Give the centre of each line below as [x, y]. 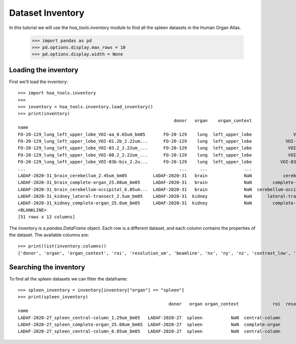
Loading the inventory [44, 70]
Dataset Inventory [47, 13]
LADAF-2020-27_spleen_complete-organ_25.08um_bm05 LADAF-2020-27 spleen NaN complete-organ [149, 325]
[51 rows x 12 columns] [47, 217]
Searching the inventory [47, 267]
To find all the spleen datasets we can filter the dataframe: [68, 279]
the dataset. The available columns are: [49, 235]
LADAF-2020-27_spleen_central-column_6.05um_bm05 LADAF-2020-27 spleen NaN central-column [149, 331]
